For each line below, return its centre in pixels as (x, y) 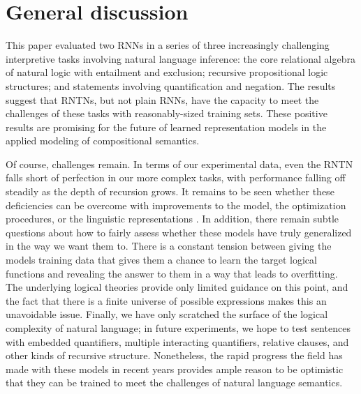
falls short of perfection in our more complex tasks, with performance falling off (176, 177)
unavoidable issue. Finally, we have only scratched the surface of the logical (167, 314)
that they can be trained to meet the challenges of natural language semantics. (174, 382)
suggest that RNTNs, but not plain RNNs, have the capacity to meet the (162, 99)
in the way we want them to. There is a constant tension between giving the (169, 246)
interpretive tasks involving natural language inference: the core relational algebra (180, 58)
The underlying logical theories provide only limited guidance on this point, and (177, 287)
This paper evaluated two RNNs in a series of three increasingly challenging (168, 45)
